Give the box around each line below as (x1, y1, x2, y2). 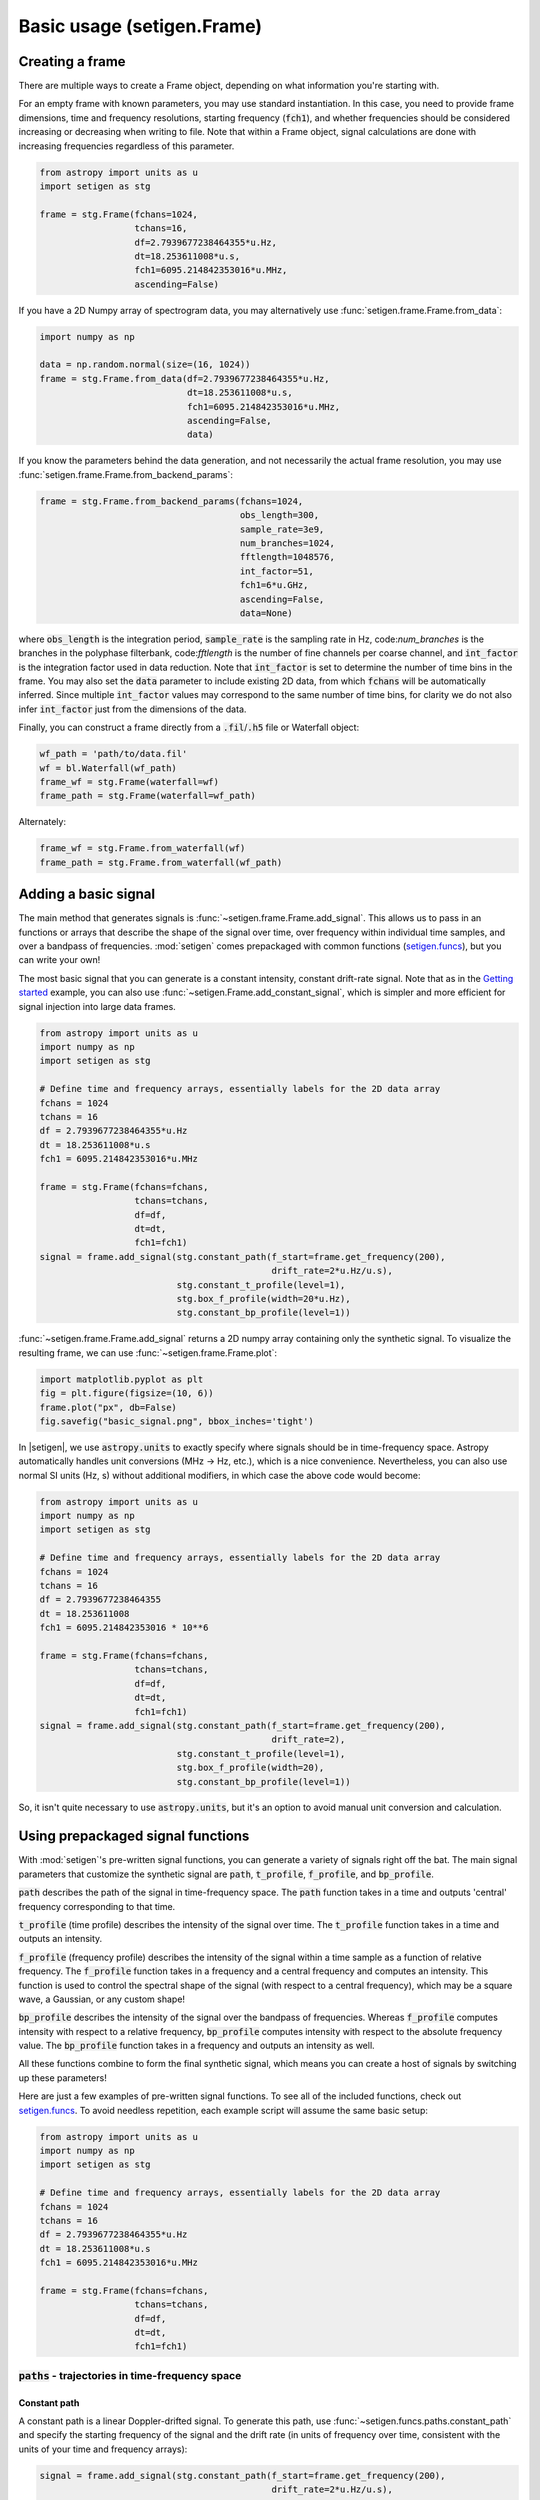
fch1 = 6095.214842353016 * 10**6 (39, 1622, 209, 1634)
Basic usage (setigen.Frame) (18, 15, 263, 37)
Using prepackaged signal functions (18, 1828, 250, 1845)
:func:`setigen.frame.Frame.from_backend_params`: (18, 468, 234, 480)
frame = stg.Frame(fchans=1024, (39, 208, 199, 220)
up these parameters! (18, 2071, 107, 2084)
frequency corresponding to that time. (18, 1900, 176, 1912)
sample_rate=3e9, (239, 523, 325, 535)
